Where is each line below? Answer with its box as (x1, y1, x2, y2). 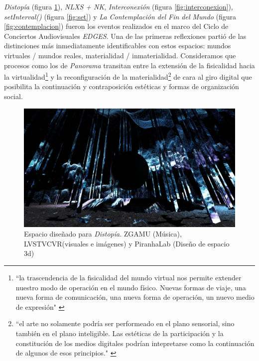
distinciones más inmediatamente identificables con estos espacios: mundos (4, 40, 231, 51)
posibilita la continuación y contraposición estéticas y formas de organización (4, 81, 239, 92)
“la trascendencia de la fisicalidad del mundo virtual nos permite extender (15, 272, 242, 283)
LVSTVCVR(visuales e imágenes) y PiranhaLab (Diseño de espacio (24, 238, 230, 248)
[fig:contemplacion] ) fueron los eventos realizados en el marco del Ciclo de (4, 21, 229, 31)
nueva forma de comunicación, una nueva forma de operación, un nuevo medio (15, 292, 255, 302)
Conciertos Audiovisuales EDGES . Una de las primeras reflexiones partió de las (4, 30, 247, 41)
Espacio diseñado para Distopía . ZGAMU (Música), (24, 229, 182, 239)
